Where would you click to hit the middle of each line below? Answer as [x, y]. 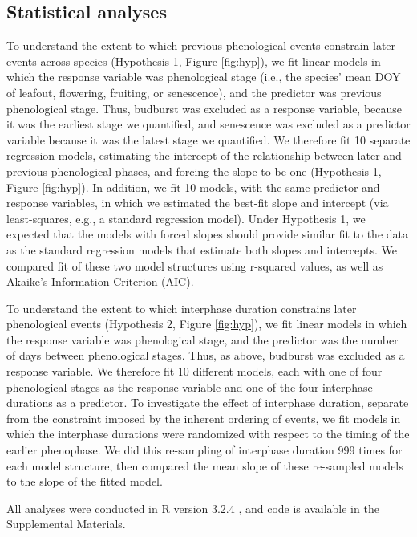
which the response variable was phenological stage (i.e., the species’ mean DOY [204, 77]
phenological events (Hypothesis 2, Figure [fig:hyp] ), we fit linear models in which [207, 324]
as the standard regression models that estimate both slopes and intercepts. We [202, 249]
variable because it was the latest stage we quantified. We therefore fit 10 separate [208, 139]
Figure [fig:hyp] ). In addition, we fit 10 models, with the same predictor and [193, 187]
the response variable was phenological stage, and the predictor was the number [202, 339]
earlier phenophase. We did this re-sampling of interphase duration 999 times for [204, 450]
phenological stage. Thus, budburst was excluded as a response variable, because [204, 108]
